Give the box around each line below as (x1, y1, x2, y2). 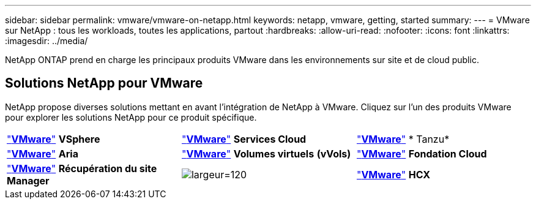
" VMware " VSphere (7, 132, 100, 145)
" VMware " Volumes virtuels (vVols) (181, 147, 351, 160)
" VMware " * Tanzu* (356, 132, 450, 145)
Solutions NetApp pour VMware (5, 75, 203, 91)
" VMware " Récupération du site (7, 162, 157, 175)
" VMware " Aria (7, 147, 78, 160)
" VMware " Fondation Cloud (356, 147, 487, 160)
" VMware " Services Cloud (181, 132, 307, 145)
